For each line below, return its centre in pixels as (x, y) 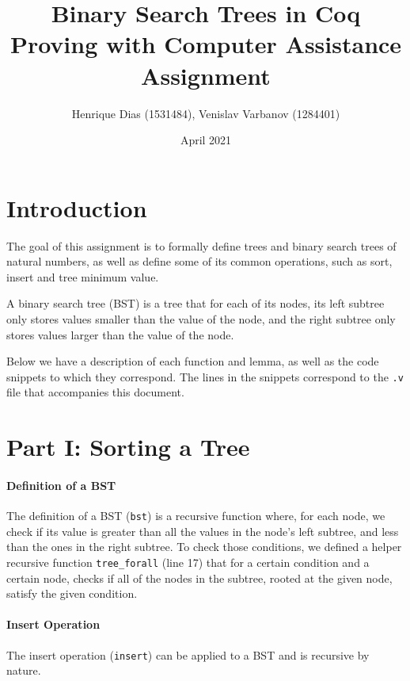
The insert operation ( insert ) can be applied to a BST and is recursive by (188, 654)
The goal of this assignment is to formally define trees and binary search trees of (201, 245)
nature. (24, 670)
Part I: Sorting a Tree (128, 447)
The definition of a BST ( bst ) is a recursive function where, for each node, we (196, 516)
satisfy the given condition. (72, 593)
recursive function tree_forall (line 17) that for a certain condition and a (188, 562)
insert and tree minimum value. (83, 276)
